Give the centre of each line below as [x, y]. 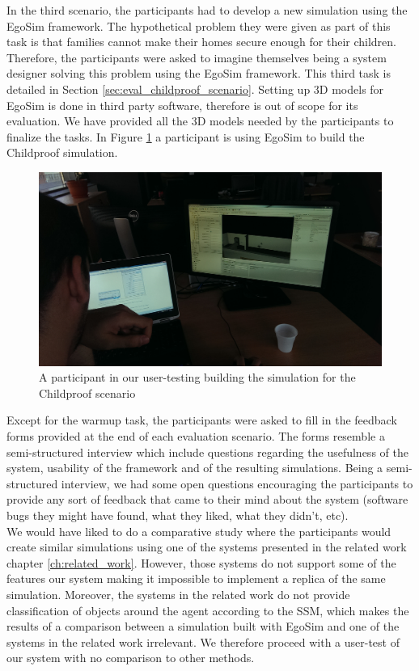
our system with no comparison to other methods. [131, 658]
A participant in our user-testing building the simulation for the [197, 377]
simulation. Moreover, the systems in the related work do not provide [178, 594]
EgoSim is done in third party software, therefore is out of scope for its [182, 105]
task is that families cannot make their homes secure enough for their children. [202, 42]
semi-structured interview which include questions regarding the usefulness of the [207, 452]
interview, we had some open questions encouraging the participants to [237, 483]
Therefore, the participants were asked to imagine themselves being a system [197, 57]
